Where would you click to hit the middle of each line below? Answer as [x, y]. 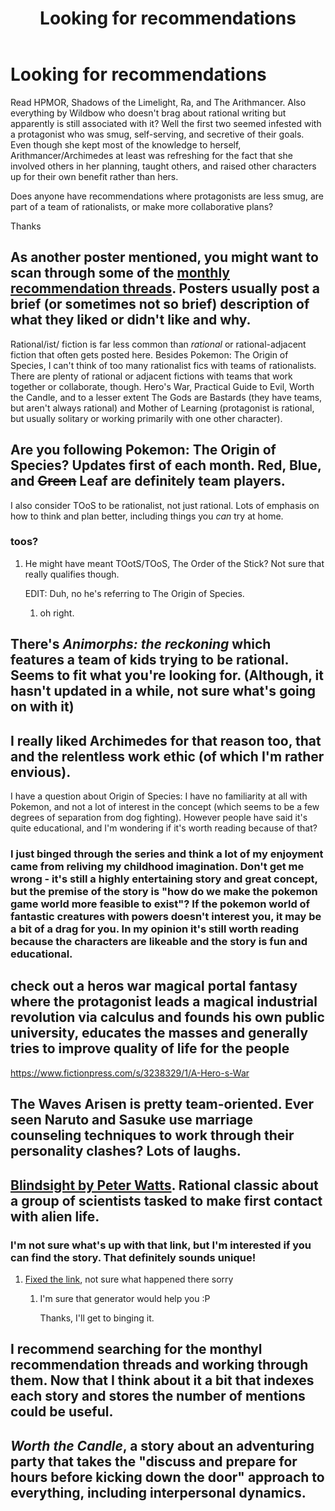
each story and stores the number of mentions [158, 1396]
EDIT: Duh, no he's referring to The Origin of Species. [134, 593]
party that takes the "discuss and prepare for [154, 1461]
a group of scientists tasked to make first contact [166, 1200]
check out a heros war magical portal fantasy [154, 986]
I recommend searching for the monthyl [136, 1349]
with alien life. [55, 1216]
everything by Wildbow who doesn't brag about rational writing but [148, 113]
